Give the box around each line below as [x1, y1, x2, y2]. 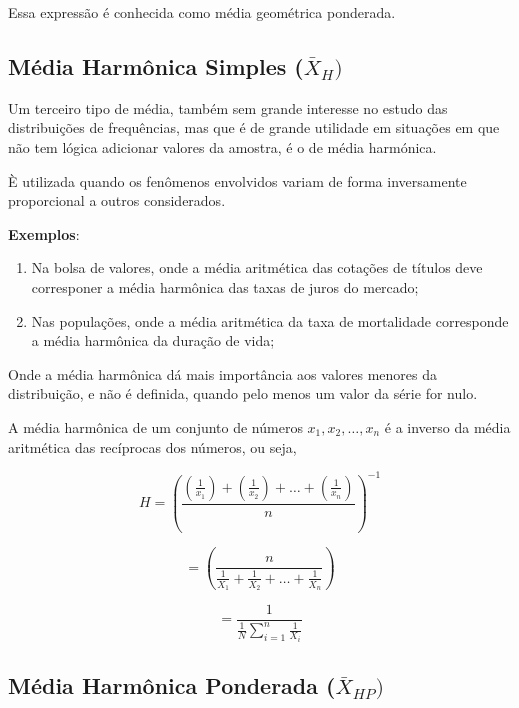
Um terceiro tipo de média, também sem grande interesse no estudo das [8, 97, 448, 118]
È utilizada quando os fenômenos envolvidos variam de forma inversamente [8, 170, 467, 191]
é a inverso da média [384, 416, 511, 437]
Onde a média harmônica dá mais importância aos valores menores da [8, 363, 437, 384]
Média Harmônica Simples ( [8, 50, 304, 81]
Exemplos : [8, 223, 80, 244]
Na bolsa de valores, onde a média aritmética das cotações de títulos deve [31, 257, 483, 278]
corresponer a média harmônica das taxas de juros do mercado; [31, 276, 419, 297]
